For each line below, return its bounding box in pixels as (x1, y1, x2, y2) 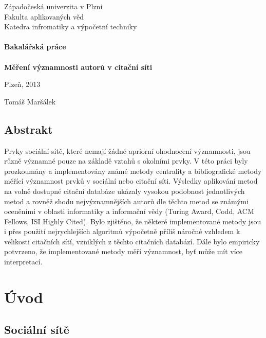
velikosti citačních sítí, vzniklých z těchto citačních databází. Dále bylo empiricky (4, 236, 260, 246)
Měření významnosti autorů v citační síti (4, 61, 153, 72)
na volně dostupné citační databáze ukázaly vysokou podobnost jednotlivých (4, 185, 245, 196)
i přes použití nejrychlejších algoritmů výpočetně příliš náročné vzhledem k (4, 226, 240, 237)
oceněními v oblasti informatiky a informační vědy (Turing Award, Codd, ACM (4, 206, 254, 217)
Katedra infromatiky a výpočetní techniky (4, 21, 137, 32)
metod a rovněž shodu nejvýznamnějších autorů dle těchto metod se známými (4, 195, 249, 206)
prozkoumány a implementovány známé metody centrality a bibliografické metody (4, 165, 262, 176)
